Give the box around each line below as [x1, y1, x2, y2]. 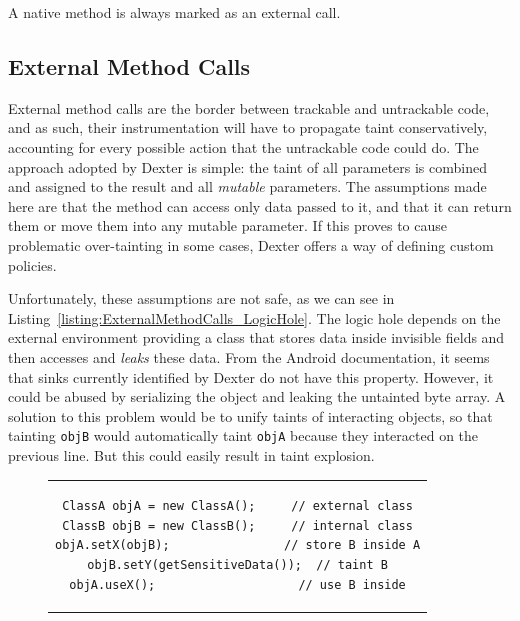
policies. [8, 254, 57, 275]
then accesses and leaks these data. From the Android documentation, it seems [8, 346, 490, 367]
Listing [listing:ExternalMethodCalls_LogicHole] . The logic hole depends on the [8, 307, 501, 328]
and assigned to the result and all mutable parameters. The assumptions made [8, 176, 487, 197]
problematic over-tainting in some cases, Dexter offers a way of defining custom [8, 234, 494, 255]
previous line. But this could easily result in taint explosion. [8, 444, 375, 465]
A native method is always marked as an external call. [8, 2, 341, 22]
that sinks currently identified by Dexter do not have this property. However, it [8, 366, 494, 387]
